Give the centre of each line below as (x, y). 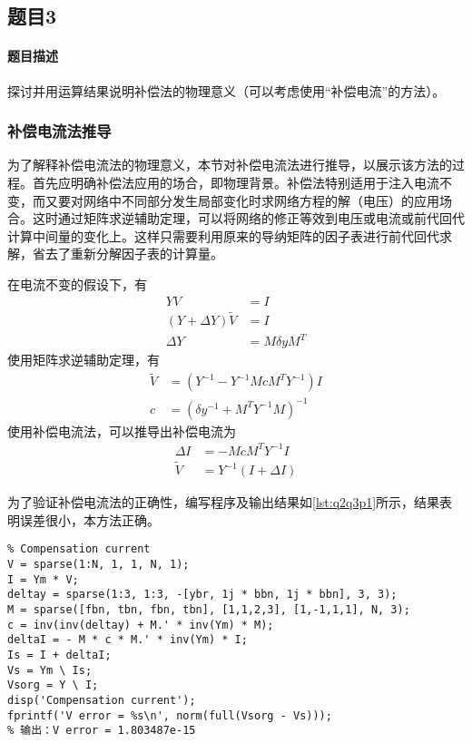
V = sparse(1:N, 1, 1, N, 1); (98, 564)
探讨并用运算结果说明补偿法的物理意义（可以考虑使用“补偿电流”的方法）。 (226, 90)
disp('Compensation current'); (102, 700)
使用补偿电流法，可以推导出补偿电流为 (122, 430)
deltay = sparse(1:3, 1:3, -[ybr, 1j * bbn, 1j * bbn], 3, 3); (202, 595)
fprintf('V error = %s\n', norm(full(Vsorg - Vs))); (170, 715)
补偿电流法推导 (59, 131)
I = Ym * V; (43, 579)
